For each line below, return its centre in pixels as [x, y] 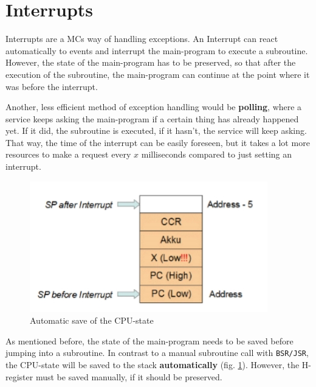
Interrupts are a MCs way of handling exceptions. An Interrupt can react [142, 39]
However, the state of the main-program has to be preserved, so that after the [151, 62]
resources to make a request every [68, 154]
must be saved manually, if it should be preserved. [129, 376]
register [19, 376]
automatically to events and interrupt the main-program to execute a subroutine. [157, 50]
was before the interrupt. [52, 86]
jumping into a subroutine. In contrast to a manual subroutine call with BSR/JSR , [157, 353]
